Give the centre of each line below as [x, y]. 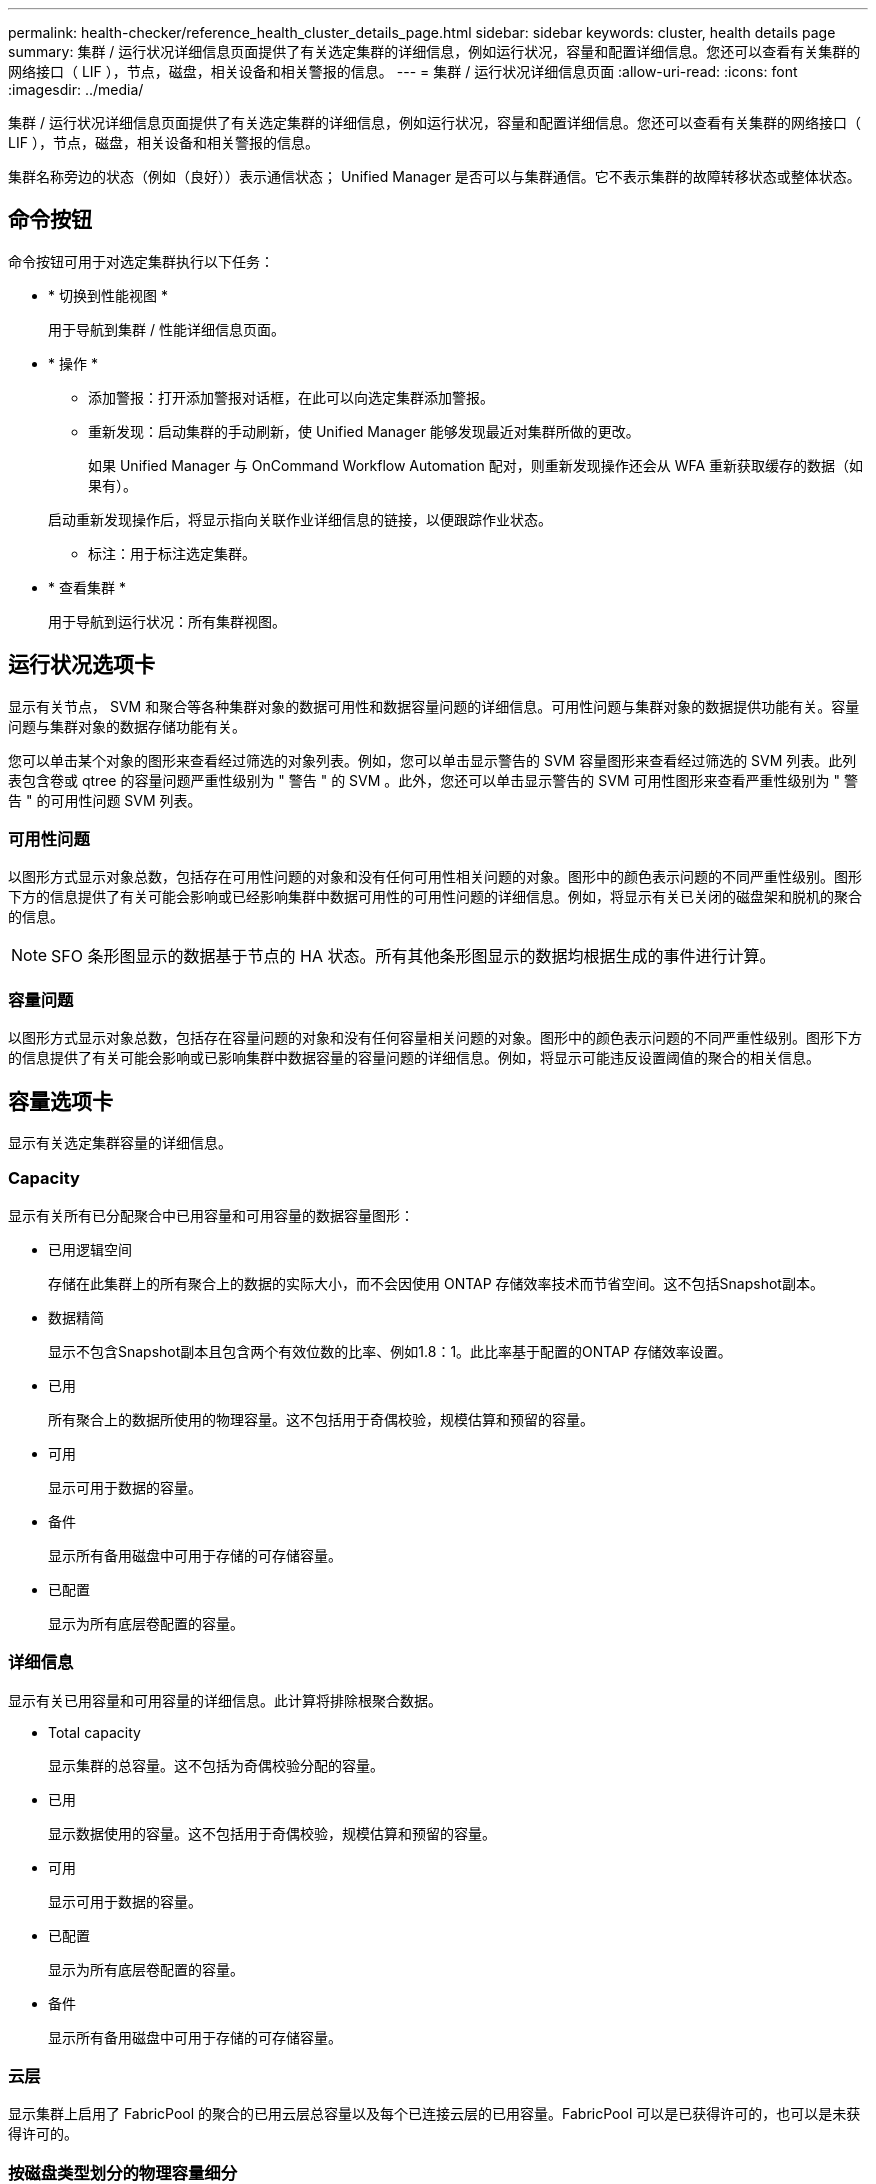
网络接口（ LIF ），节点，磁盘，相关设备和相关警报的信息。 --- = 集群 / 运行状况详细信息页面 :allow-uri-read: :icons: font [403, 71]
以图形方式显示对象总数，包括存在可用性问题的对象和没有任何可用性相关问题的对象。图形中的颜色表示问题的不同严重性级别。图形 [435, 877]
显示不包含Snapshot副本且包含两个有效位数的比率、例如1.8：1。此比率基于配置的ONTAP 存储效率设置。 [390, 1351]
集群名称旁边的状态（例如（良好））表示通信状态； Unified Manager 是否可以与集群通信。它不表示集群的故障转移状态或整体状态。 [434, 176]
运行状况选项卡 [81, 665]
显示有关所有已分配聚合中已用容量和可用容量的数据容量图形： [211, 1215]
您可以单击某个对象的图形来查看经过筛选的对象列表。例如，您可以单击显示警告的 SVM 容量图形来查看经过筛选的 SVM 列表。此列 [432, 760]
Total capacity [94, 1732]
